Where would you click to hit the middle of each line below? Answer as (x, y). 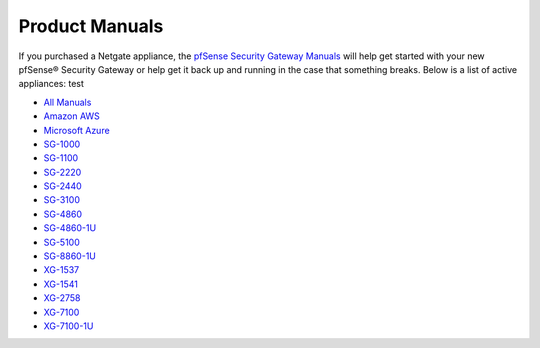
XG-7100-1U (68, 326)
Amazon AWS (71, 116)
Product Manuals (91, 26)
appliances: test (51, 84)
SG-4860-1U (70, 228)
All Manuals (67, 102)
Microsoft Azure (76, 130)
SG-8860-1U (70, 256)
